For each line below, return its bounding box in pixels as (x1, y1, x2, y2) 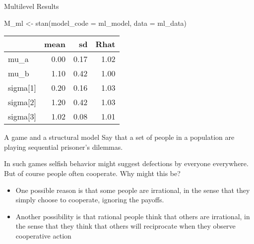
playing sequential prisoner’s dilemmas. (4, 141, 123, 152)
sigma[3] (8, 111, 36, 122)
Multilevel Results (4, 1, 59, 11)
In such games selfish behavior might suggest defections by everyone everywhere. (4, 158, 249, 169)
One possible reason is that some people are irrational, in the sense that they (15, 184, 250, 195)
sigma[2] (8, 96, 36, 108)
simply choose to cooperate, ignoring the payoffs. (15, 194, 164, 205)
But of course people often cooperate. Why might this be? (4, 168, 181, 178)
